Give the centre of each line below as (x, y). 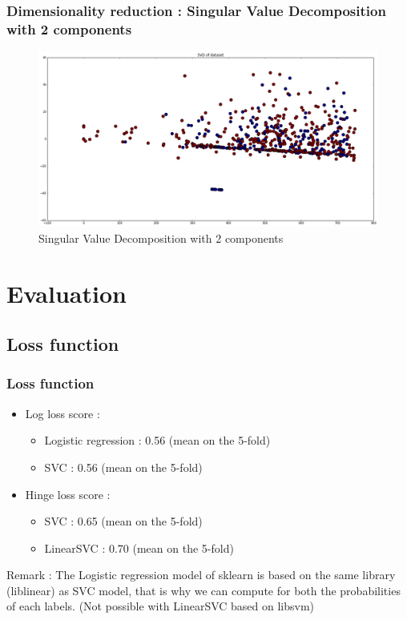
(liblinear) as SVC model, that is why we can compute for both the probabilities (203, 590)
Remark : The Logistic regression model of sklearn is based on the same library (201, 575)
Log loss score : (62, 413)
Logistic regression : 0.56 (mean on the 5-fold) (157, 440)
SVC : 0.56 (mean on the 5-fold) (123, 467)
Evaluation (66, 293)
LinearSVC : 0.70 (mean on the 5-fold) (139, 548)
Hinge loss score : (68, 494)
